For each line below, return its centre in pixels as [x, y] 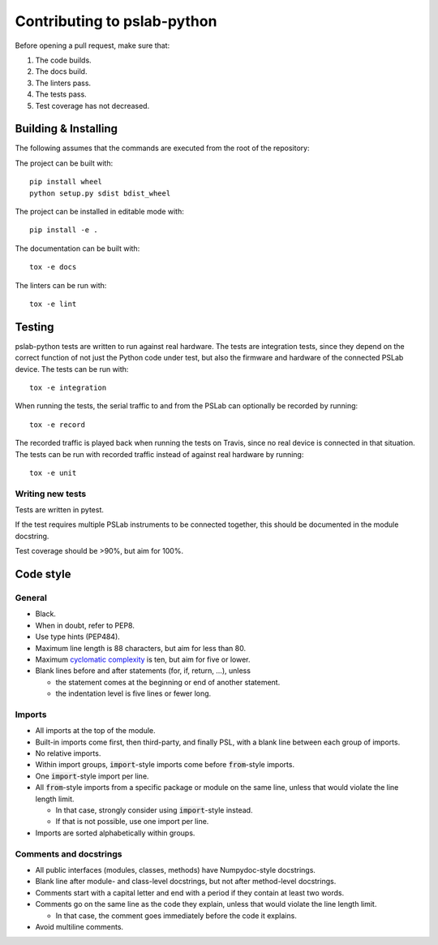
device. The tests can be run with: [72, 369]
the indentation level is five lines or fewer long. [133, 693]
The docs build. [61, 71]
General [31, 598]
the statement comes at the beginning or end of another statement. [168, 682]
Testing [34, 327]
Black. [46, 614]
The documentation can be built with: [77, 248]
